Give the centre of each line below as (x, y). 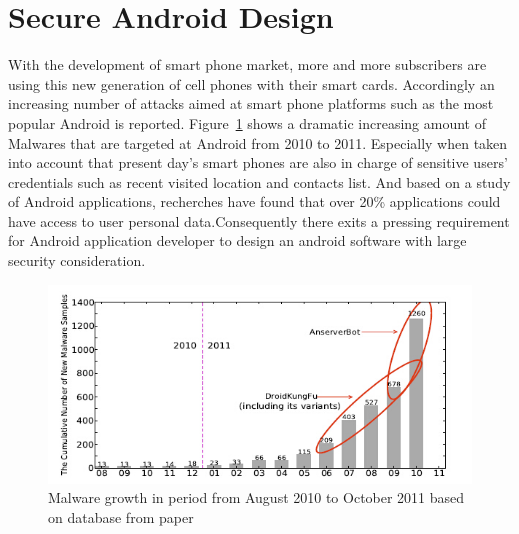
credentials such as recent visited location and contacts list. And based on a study (259, 181)
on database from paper (121, 516)
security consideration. (77, 260)
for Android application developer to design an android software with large (237, 240)
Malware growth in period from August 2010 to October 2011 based (256, 497)
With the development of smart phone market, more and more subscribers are (247, 64)
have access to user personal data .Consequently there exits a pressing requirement (259, 220)
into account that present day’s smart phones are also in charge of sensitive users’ (258, 162)
